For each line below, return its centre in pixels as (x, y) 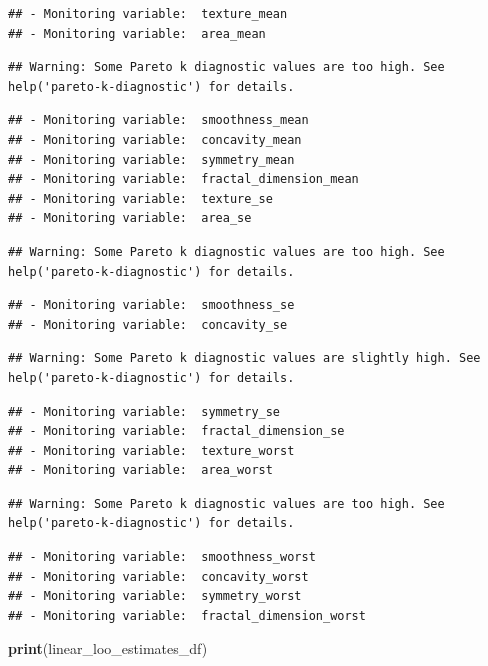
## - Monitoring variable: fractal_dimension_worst (187, 615)
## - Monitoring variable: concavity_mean (155, 139)
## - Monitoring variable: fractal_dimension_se (176, 431)
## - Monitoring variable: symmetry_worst (155, 596)
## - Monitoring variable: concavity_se (148, 324)
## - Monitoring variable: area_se (130, 218)
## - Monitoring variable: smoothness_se (151, 305)
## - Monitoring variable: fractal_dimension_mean (183, 179)
